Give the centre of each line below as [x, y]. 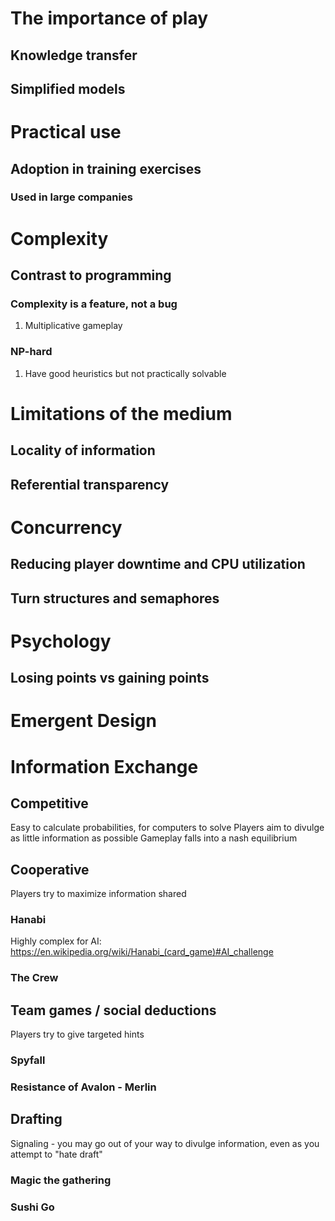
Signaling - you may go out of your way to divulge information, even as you [165, 1143]
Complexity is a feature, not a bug [94, 304]
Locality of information [83, 450]
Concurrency [66, 527]
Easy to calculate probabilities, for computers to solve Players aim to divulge [167, 828]
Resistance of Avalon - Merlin [83, 1087]
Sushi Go [32, 1207]
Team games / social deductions [113, 1010]
